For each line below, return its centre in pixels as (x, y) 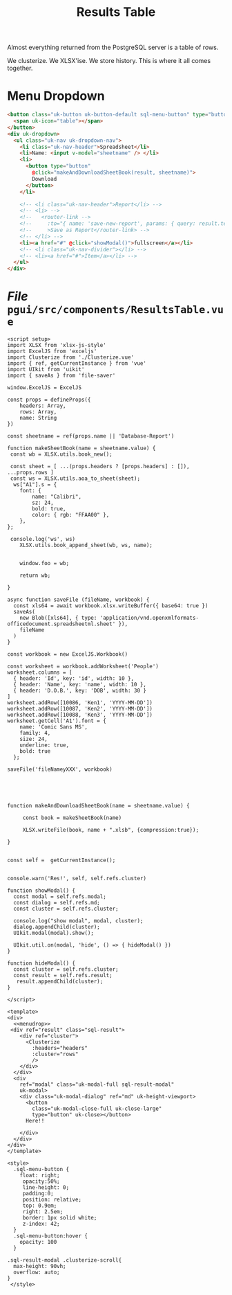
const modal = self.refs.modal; (60, 897)
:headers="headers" (60, 1048)
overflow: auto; (37, 1272)
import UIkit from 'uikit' (46, 370)
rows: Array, (38, 412)
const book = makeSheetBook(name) (72, 818)
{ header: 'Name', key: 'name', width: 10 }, (80, 685)
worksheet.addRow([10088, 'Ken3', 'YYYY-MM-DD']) (80, 715)
